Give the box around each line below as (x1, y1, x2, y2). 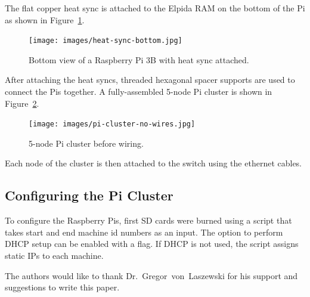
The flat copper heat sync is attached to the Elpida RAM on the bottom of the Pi (5, 2, 305, 14)
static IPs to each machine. (5, 249, 104, 262)
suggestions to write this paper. (5, 281, 120, 293)
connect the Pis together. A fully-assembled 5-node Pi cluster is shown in (5, 85, 272, 98)
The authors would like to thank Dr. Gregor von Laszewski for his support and (5, 269, 298, 281)
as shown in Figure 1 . (5, 13, 85, 26)
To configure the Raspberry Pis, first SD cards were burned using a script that (5, 214, 292, 227)
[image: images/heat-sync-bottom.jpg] (29, 36, 182, 45)
